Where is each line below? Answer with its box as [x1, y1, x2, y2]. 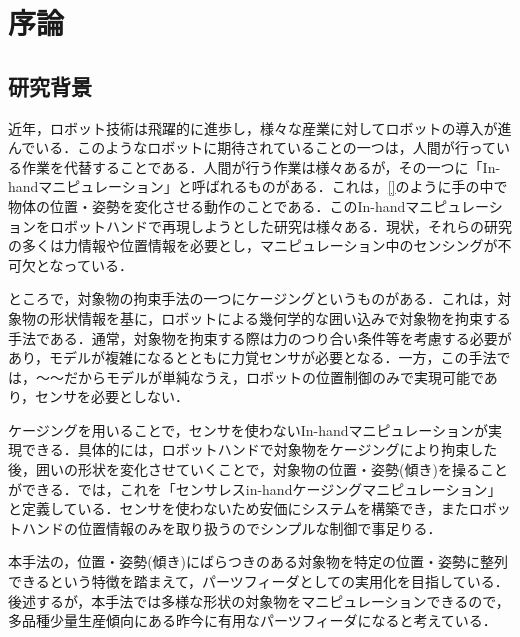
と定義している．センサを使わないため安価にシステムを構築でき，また [8, 498, 469, 519]
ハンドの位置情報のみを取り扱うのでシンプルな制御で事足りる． [21, 517, 442, 538]
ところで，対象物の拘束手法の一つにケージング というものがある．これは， [8, 288, 498, 309]
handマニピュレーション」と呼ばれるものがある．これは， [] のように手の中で [8, 176, 508, 197]
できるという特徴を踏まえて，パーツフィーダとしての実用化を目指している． [8, 571, 509, 592]
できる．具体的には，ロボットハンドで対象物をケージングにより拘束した [21, 439, 498, 460]
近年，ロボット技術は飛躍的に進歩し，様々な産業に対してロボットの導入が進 [8, 117, 512, 138]
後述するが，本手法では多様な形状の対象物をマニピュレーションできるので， [8, 590, 510, 611]
